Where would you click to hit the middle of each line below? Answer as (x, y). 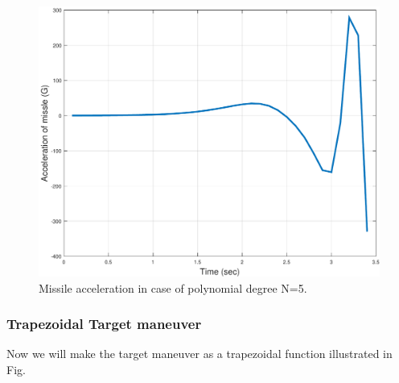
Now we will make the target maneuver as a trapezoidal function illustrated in (199, 354)
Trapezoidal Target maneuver (104, 324)
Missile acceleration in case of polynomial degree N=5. (173, 287)
